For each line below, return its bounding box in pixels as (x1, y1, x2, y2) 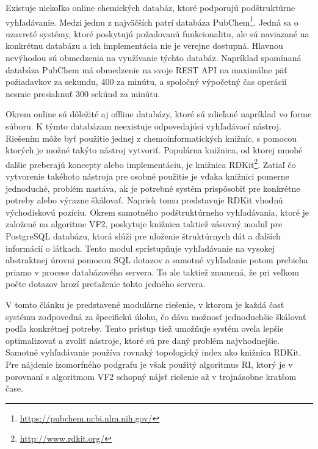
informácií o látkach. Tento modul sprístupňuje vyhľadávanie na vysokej (5, 241, 275, 254)
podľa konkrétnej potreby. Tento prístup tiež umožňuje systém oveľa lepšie (5, 322, 284, 335)
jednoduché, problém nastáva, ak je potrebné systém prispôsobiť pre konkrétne (5, 181, 300, 194)
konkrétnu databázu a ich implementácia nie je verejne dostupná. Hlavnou (5, 39, 283, 52)
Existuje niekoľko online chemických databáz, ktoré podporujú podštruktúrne (5, 1, 295, 13)
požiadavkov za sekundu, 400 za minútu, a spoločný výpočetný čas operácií (5, 75, 287, 88)
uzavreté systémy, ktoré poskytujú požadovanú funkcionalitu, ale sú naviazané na (5, 27, 309, 40)
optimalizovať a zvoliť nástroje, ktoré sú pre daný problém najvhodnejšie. (5, 334, 280, 346)
